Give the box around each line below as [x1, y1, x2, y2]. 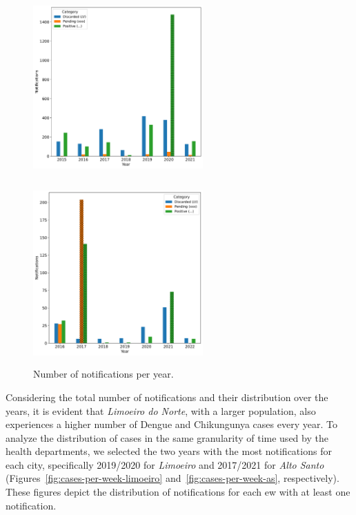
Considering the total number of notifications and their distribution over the [6, 389, 328, 404]
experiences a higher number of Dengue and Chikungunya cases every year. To [6, 417, 337, 431]
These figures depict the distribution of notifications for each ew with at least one [6, 485, 350, 499]
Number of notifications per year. [33, 367, 174, 381]
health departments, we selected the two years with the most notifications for [6, 444, 332, 458]
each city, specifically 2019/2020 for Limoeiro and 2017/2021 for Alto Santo [6, 457, 324, 472]
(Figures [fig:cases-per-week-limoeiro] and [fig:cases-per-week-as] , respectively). [6, 471, 339, 485]
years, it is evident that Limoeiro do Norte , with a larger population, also [6, 403, 316, 418]
